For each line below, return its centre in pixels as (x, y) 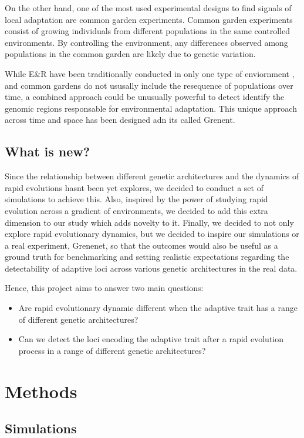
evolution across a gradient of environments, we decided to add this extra (136, 210)
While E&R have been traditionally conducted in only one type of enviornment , (150, 73)
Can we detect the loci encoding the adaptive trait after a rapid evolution (151, 339)
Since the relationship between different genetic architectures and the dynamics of (152, 176)
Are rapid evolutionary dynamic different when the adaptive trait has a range (158, 308)
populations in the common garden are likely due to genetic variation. (130, 54)
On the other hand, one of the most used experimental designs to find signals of (148, 8)
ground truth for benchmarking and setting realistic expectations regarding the (147, 257)
